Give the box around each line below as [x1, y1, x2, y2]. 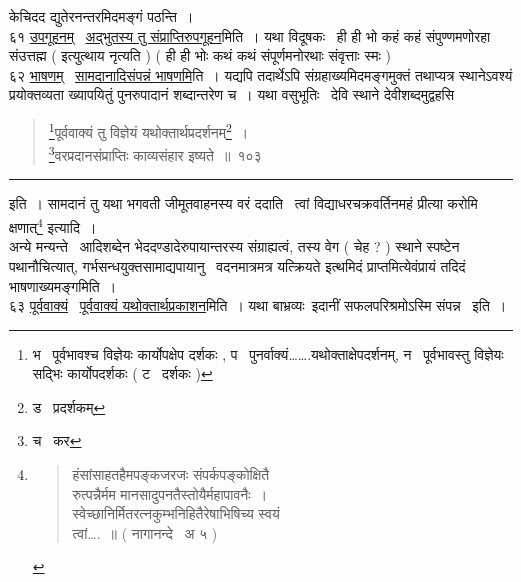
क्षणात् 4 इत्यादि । [9, 214, 97, 237]
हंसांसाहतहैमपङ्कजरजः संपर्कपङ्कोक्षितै [72, 464, 270, 485]
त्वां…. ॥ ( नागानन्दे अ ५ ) [72, 522, 218, 543]
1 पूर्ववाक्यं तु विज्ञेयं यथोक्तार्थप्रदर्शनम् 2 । [48, 118, 249, 142]
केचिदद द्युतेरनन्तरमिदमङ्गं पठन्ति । [9, 6, 194, 26]
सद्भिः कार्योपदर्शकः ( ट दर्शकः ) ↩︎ [32, 363, 213, 384]
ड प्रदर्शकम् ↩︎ [32, 396, 106, 417]
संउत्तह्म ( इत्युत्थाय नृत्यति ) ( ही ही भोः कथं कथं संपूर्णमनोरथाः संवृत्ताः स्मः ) [9, 45, 391, 66]
